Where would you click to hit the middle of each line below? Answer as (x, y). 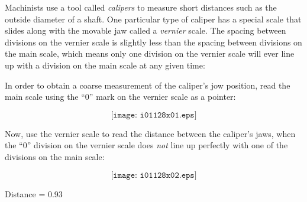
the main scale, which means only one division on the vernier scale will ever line (150, 53)
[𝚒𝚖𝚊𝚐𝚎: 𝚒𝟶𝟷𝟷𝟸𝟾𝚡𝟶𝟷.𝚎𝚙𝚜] (154, 115)
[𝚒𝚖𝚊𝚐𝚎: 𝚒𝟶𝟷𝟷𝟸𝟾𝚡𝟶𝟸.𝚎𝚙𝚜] (154, 175)
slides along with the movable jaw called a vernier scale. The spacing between (146, 30)
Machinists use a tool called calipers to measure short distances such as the (141, 7)
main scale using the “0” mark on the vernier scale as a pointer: (120, 97)
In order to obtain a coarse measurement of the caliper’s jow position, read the (148, 85)
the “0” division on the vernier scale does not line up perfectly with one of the (146, 145)
